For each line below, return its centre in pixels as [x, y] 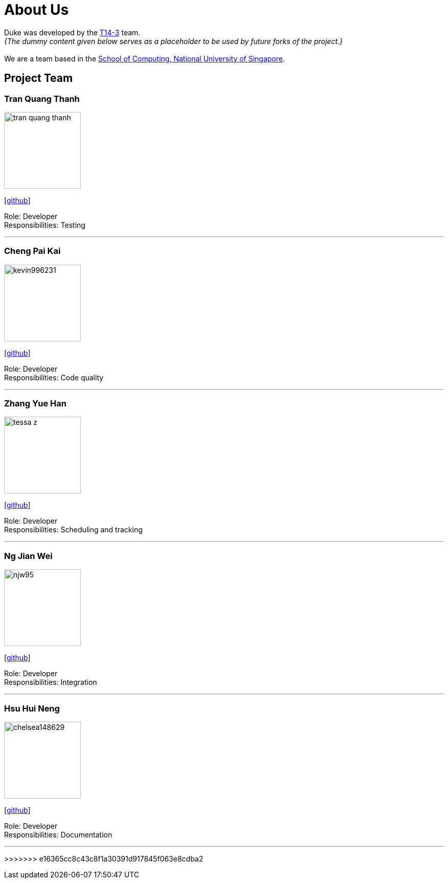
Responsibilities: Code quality [54, 377]
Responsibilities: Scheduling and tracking [73, 530]
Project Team [39, 78]
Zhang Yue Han [35, 404]
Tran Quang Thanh [42, 99]
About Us [37, 10]
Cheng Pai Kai [32, 251]
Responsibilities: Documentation [58, 834]
